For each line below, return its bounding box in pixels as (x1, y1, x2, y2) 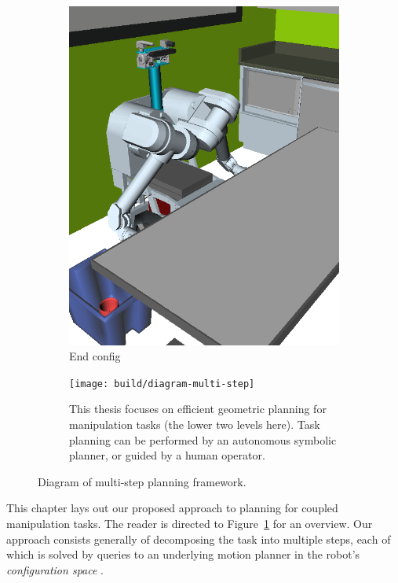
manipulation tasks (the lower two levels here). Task (69, 416, 320, 433)
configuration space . (6, 561, 104, 577)
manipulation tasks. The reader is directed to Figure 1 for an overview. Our (6, 515, 373, 531)
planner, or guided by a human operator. (69, 447, 265, 463)
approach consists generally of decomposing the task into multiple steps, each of (6, 530, 391, 547)
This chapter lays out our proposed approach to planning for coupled (6, 500, 338, 516)
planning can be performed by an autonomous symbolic (69, 431, 337, 448)
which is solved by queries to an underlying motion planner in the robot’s (6, 546, 360, 563)
